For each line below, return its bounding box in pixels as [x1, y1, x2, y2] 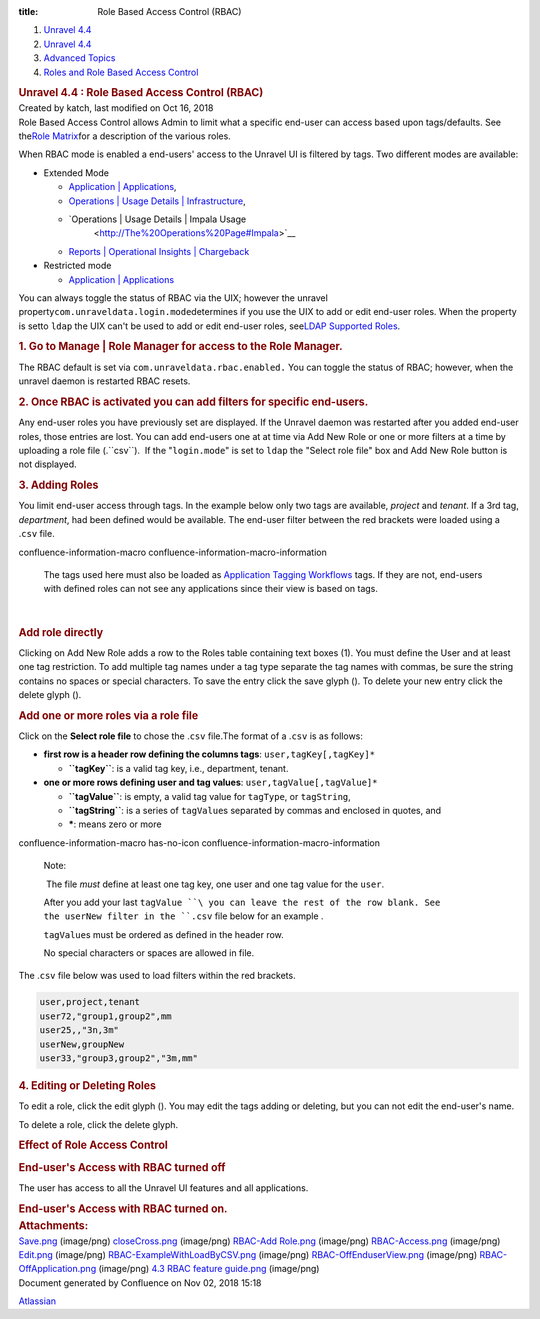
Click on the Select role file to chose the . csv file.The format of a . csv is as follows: [18, 730, 364, 742]
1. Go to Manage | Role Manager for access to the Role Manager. [18, 340, 344, 354]
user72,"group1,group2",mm [39, 1010, 172, 1022]
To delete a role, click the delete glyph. [18, 1118, 179, 1130]
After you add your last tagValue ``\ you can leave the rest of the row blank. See [43, 896, 441, 908]
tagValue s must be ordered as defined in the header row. [43, 928, 284, 940]
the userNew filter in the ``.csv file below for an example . [43, 910, 324, 922]
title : [18, 6, 39, 17]
